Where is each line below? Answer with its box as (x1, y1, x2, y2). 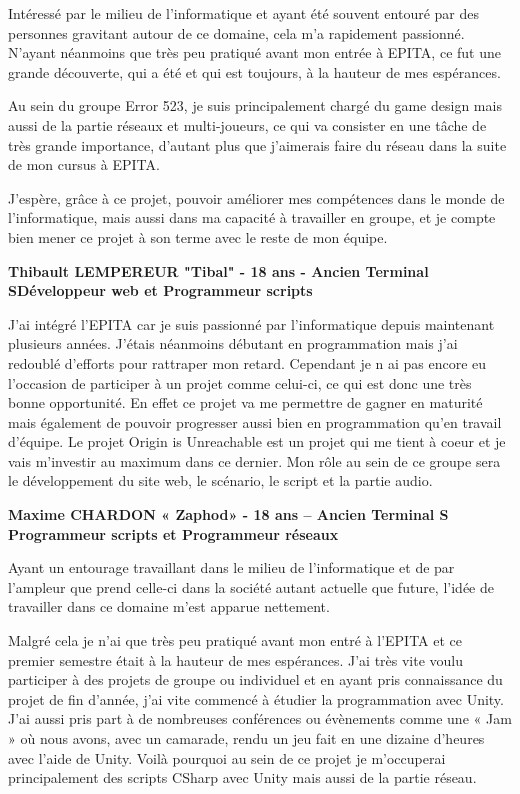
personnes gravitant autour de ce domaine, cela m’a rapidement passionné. (8, 22, 465, 43)
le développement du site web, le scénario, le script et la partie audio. (8, 470, 433, 491)
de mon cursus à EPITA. (8, 154, 160, 175)
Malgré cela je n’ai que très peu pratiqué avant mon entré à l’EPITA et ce (8, 630, 463, 651)
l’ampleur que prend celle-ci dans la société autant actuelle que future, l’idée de (8, 576, 494, 597)
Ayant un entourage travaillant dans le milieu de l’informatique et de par (8, 557, 455, 578)
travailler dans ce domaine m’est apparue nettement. (8, 596, 330, 617)
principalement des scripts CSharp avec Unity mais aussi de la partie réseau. (8, 767, 477, 788)
